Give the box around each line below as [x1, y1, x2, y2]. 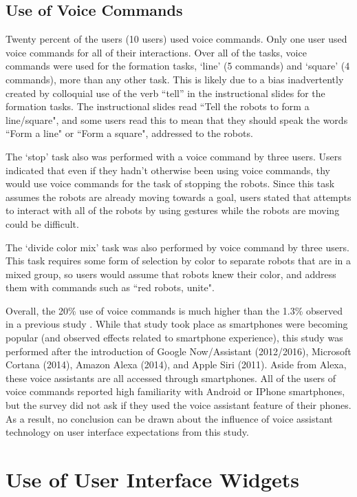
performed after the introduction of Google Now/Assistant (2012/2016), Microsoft [6, 343, 351, 358]
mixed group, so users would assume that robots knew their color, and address [6, 266, 336, 281]
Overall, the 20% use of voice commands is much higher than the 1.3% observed [6, 303, 343, 317]
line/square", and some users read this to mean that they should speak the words [6, 112, 348, 127]
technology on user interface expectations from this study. [6, 425, 249, 439]
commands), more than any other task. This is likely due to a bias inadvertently [6, 72, 344, 86]
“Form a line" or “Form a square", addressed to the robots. [6, 126, 253, 140]
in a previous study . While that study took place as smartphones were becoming [6, 317, 348, 331]
